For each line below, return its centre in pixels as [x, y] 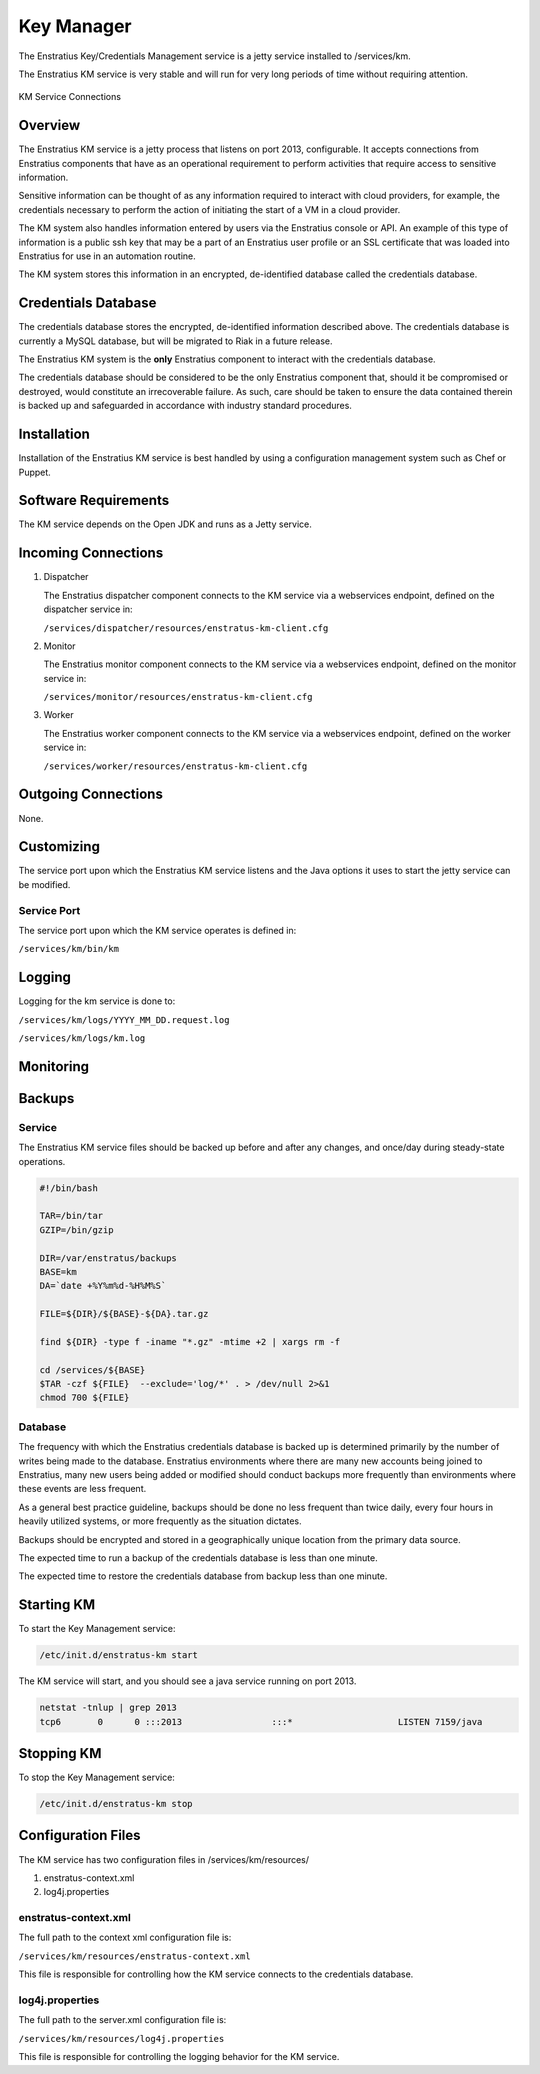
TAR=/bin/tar [71, 1216]
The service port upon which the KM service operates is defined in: [157, 930]
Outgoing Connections [91, 794]
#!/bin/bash [69, 1188]
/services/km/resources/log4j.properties [121, 2038]
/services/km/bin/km [69, 949]
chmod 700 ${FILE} [84, 1398]
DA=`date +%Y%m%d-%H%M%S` [103, 1286]
